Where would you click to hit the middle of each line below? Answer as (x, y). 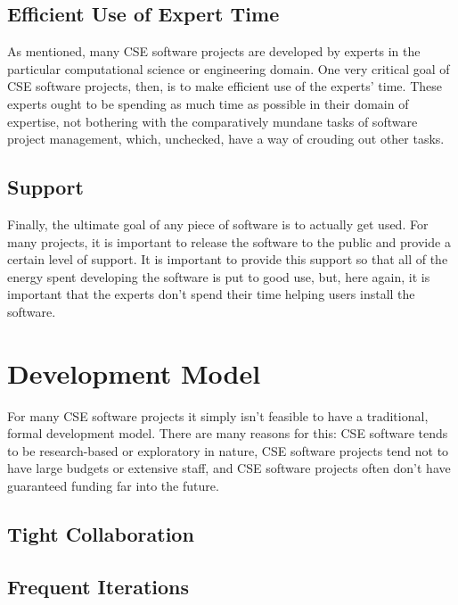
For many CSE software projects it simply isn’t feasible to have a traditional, (218, 415)
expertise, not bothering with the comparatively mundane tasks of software (213, 121)
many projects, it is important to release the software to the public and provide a (229, 241)
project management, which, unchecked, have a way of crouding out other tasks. (226, 139)
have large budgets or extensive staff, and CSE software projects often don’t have (229, 468)
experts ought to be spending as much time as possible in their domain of (208, 103)
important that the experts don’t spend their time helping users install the (211, 294)
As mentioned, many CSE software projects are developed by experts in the (214, 51)
